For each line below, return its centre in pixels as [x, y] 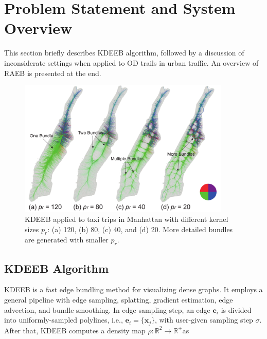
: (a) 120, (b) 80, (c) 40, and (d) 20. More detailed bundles [140, 229]
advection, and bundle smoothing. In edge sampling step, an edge [107, 309]
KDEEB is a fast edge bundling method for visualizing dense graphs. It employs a [133, 289]
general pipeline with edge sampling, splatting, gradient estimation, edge [119, 299]
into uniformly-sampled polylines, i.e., [64, 320]
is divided [236, 309]
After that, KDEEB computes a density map [75, 330]
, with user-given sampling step [204, 320]
